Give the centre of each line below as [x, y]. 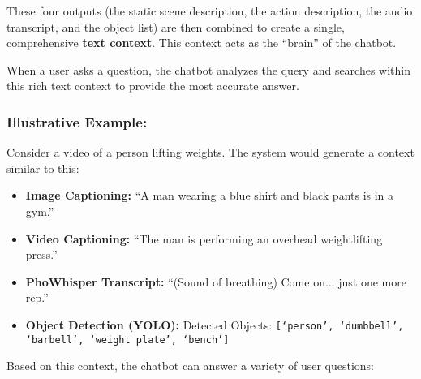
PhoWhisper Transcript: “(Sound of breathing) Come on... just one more [216, 281]
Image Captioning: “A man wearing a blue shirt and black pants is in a [210, 195]
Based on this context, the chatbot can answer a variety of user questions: [191, 366]
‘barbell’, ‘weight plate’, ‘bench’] [127, 340]
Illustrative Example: [77, 121]
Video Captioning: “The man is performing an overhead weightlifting [204, 238]
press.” [41, 254]
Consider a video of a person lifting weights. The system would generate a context [210, 152]
